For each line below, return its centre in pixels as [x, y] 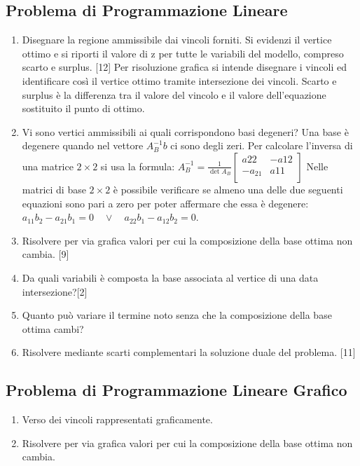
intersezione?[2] [55, 291]
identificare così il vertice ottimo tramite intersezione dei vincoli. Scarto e [179, 80]
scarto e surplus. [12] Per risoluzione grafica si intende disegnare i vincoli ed [185, 67]
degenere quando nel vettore [83, 145]
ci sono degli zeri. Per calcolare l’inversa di [262, 145]
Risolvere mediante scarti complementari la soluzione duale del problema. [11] [189, 352]
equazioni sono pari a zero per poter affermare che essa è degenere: [165, 203]
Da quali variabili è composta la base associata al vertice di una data [170, 277]
